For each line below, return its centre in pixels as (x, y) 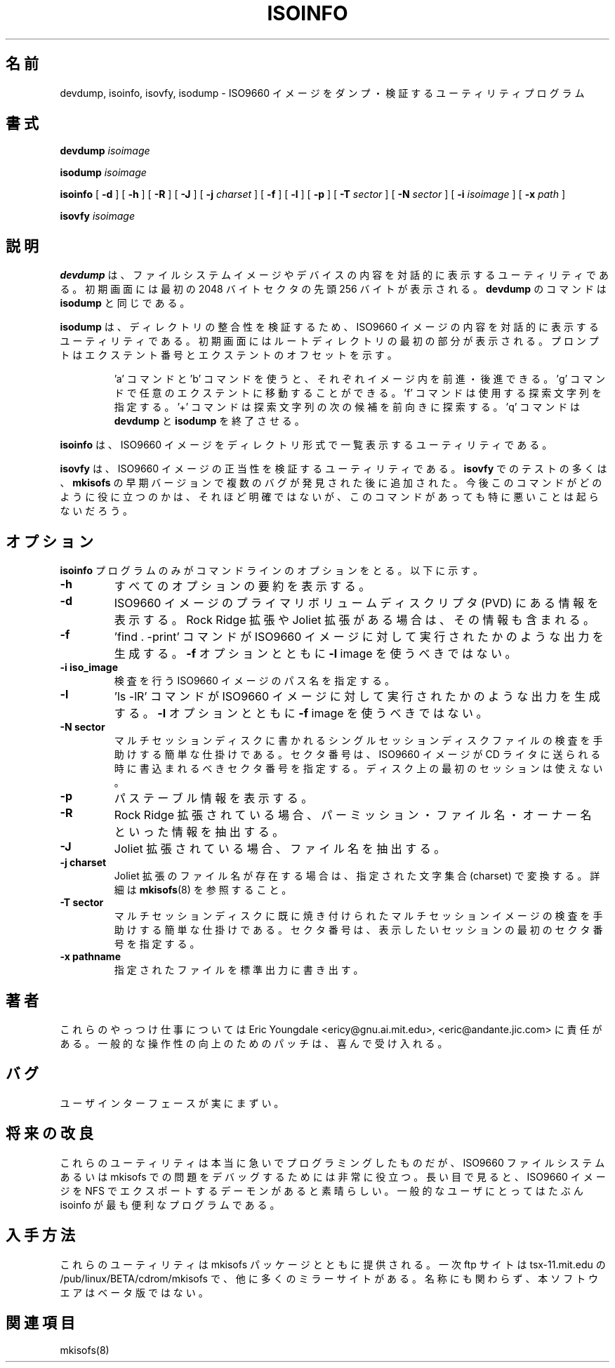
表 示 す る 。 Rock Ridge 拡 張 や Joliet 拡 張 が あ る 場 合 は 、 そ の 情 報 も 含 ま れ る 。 (355, 620)
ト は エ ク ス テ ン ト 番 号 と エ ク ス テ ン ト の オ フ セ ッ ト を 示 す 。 (229, 355)
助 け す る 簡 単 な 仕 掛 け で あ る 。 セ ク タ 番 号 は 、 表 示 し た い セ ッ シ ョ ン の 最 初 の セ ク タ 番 (358, 930)
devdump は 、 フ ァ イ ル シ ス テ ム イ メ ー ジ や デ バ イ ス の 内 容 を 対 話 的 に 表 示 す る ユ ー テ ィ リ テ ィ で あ (335, 275)
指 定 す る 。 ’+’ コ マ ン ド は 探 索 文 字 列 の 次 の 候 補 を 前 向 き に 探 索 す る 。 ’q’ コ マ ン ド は (347, 407)
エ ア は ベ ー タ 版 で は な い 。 (134, 1292)
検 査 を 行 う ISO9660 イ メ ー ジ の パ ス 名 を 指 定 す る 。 (254, 681)
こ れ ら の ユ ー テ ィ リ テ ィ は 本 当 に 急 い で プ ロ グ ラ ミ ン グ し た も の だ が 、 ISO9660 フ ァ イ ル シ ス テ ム (332, 1162)
